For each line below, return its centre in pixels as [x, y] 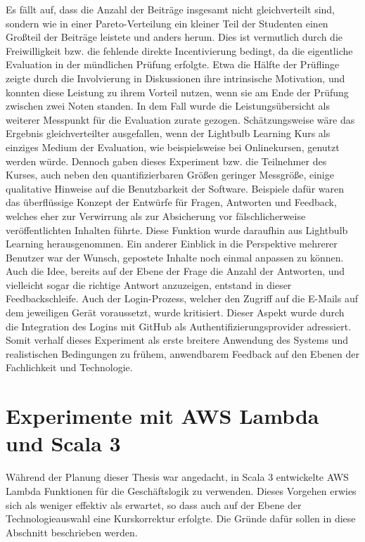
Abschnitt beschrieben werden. [72, 532]
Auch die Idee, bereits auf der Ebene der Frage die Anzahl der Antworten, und [175, 271]
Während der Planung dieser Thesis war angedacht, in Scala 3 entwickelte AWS [177, 477]
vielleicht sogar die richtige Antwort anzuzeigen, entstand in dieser [149, 284]
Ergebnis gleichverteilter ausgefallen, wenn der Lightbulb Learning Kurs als [168, 133]
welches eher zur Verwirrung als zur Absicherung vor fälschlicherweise [156, 215]
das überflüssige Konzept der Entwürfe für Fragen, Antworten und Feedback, [171, 202]
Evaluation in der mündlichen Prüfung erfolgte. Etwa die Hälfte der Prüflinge [173, 64]
